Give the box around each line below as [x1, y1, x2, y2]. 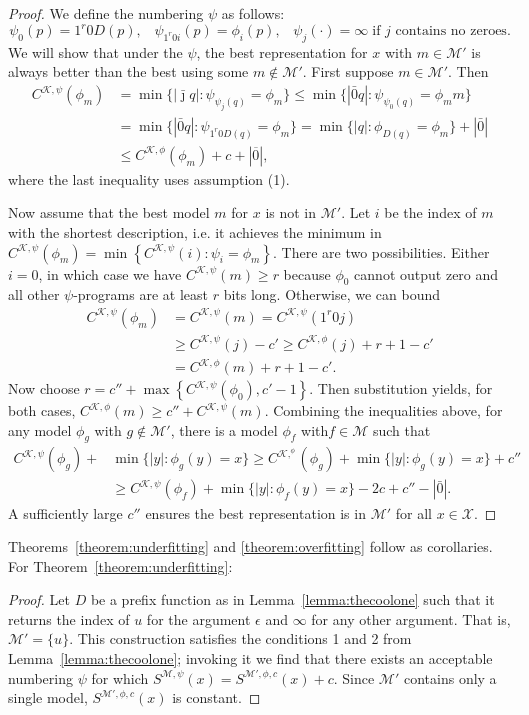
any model [8, 419, 72, 440]
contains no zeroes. [395, 24, 511, 39]
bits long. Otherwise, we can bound [223, 284, 441, 305]
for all [395, 502, 432, 523]
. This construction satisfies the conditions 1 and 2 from [69, 628, 412, 649]
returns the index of [8, 608, 130, 629]
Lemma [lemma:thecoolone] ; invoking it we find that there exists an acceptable [8, 648, 493, 669]
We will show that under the [8, 41, 183, 62]
